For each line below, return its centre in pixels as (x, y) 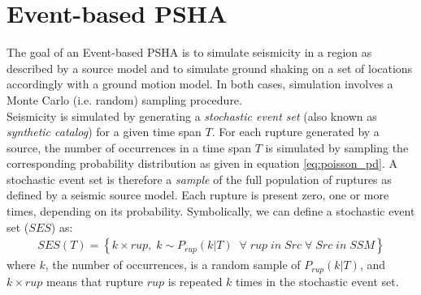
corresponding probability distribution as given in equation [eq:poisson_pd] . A (202, 163)
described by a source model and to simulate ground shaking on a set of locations (210, 68)
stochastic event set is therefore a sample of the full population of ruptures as (199, 179)
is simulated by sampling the (337, 147)
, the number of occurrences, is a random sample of (173, 265)
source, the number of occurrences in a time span (129, 147)
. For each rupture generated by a (295, 132)
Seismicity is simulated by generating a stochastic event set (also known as (192, 115)
